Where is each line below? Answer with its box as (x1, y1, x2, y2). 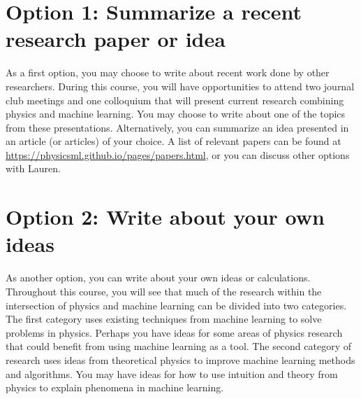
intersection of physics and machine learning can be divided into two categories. (6, 297, 347, 312)
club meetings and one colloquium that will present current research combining (6, 92, 344, 107)
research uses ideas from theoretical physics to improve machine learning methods (6, 352, 355, 367)
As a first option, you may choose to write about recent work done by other (6, 65, 330, 80)
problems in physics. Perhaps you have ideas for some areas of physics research (6, 325, 343, 339)
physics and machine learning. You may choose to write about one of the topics (6, 106, 346, 121)
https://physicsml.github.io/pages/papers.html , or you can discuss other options (6, 147, 350, 162)
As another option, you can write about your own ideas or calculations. (6, 270, 311, 285)
